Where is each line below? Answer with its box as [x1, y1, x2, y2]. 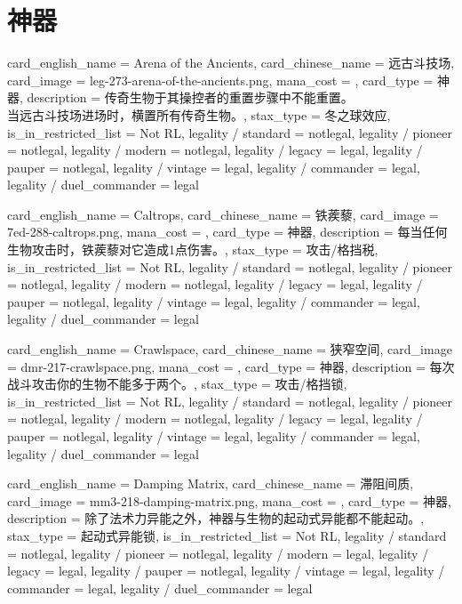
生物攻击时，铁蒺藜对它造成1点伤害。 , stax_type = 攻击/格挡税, [7, 240, 378, 259]
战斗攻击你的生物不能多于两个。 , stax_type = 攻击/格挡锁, [7, 374, 347, 393]
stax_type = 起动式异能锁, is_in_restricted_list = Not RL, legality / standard [7, 526, 447, 544]
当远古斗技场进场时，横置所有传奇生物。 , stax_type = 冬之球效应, [7, 105, 391, 124]
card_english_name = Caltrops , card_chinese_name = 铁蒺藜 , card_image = [7, 205, 439, 223]
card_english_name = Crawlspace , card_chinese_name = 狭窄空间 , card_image [7, 340, 452, 358]
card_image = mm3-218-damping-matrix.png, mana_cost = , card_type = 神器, [7, 491, 451, 510]
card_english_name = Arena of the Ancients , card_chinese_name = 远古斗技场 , [7, 53, 455, 72]
